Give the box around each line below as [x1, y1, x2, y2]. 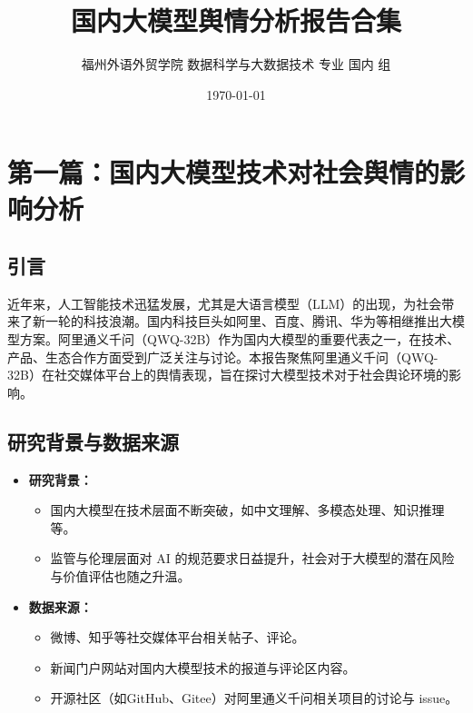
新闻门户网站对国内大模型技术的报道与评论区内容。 [50, 658, 356, 677]
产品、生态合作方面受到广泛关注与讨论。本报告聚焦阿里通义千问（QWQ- [7, 347, 439, 366]
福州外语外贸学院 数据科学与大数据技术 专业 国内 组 [81, 54, 391, 74]
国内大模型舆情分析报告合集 [70, 2, 401, 39]
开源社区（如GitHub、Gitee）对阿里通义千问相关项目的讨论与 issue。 [50, 688, 458, 708]
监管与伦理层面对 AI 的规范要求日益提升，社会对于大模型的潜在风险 [50, 549, 455, 568]
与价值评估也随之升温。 [50, 567, 191, 586]
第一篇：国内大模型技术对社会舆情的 [7, 153, 440, 191]
